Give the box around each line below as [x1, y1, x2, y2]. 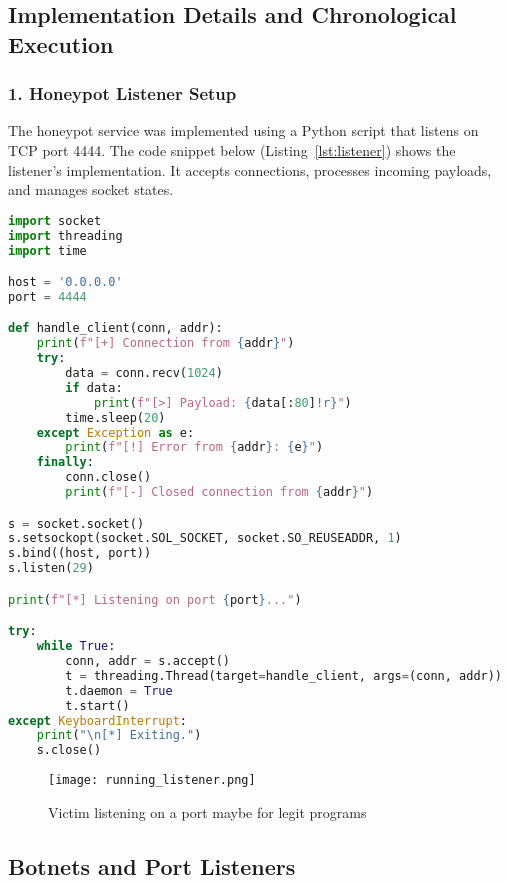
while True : [36, 639, 116, 654]
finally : [36, 455, 94, 470]
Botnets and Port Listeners [8, 850, 296, 881]
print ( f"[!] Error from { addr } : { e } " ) [65, 440, 324, 455]
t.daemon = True [65, 683, 173, 698]
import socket [8, 213, 102, 228]
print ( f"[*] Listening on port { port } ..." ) [8, 592, 302, 607]
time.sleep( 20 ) [65, 410, 166, 425]
